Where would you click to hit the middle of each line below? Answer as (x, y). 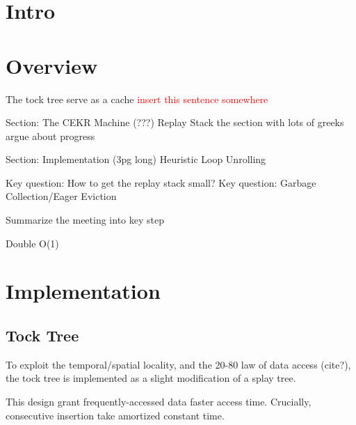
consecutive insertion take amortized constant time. (115, 415)
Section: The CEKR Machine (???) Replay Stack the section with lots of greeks (175, 122)
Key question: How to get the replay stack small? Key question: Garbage (161, 182)
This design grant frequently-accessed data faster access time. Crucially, (159, 402)
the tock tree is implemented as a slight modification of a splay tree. (151, 378)
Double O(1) (32, 243)
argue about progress (50, 136)
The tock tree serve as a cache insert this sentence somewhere (137, 99)
